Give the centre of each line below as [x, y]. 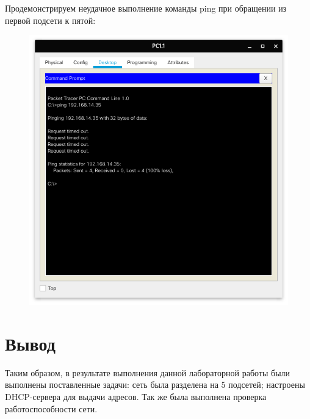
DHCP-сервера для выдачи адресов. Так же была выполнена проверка [136, 396]
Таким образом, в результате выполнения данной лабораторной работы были [148, 372]
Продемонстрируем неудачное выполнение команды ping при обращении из [146, 8]
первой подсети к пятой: [50, 20]
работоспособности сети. [51, 408]
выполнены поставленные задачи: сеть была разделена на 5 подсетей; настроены [155, 384]
